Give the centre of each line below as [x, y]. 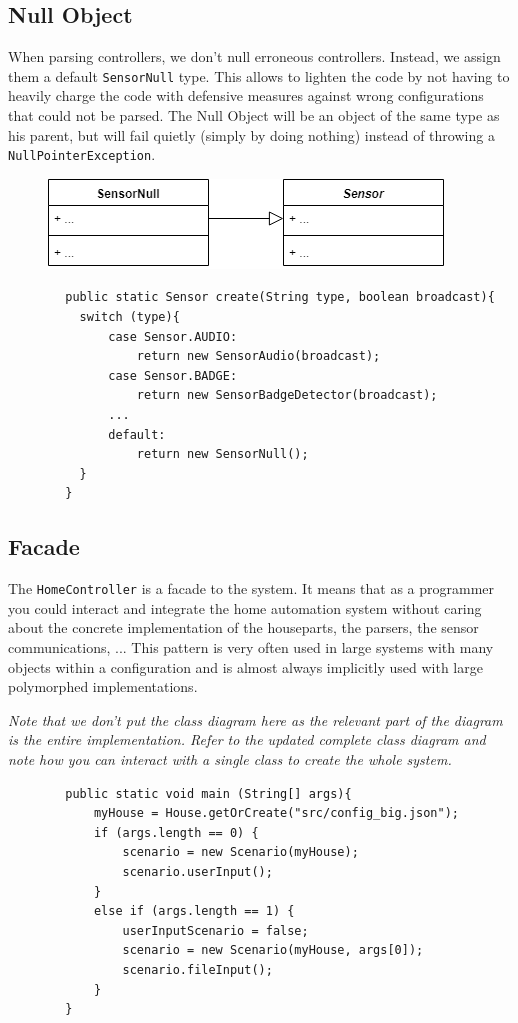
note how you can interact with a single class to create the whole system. [230, 759]
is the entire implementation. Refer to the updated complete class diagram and [247, 739]
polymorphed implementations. [103, 686]
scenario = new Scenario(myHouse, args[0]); [273, 950]
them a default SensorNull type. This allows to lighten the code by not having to [259, 75]
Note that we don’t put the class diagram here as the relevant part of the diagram [255, 719]
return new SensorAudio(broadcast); [258, 356]
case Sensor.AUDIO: [173, 336]
